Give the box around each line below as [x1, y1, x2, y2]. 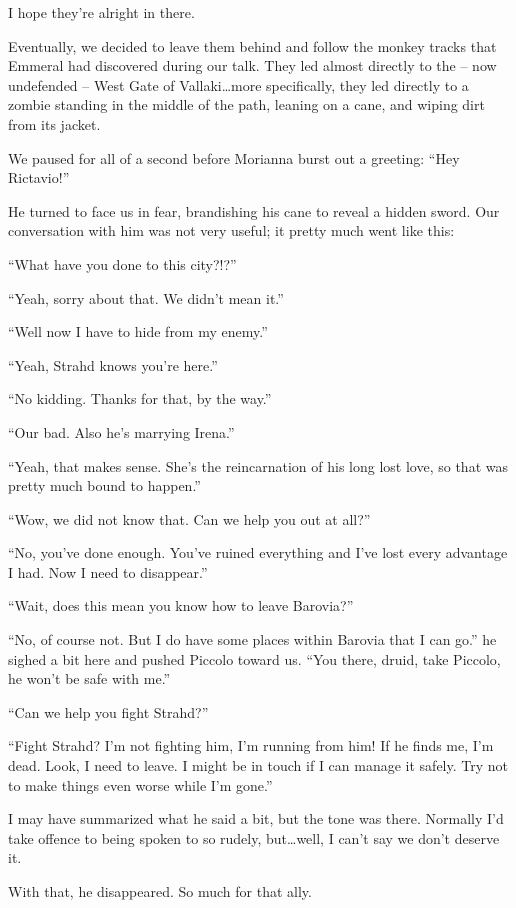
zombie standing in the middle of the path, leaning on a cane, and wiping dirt [8, 94, 485, 115]
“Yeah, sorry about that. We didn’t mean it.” [8, 287, 284, 308]
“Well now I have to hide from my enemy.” [8, 321, 268, 342]
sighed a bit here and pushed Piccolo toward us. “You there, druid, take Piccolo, [8, 648, 501, 669]
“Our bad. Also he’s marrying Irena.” [8, 421, 235, 442]
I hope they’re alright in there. [8, 2, 195, 22]
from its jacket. [8, 113, 101, 134]
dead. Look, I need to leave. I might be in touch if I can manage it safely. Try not [8, 755, 509, 776]
